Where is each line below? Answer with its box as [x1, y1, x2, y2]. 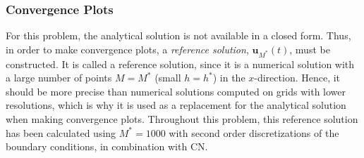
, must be [289, 41, 330, 56]
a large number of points [6, 70, 112, 85]
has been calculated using [6, 125, 116, 140]
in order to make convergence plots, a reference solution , [6, 41, 249, 56]
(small [154, 70, 181, 85]
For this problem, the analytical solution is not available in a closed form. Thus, [6, 28, 351, 43]
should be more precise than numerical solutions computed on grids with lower [6, 84, 346, 98]
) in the [212, 70, 245, 85]
